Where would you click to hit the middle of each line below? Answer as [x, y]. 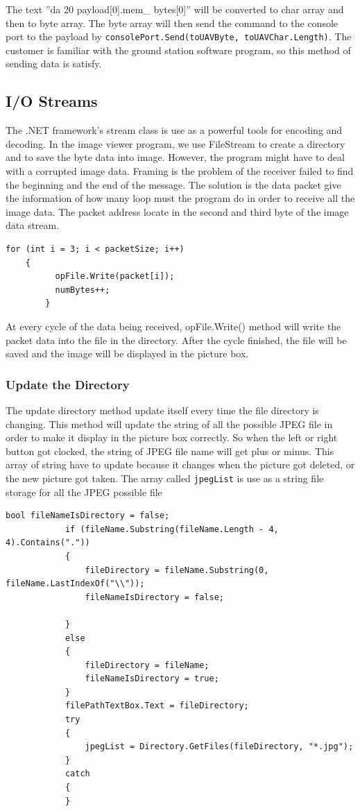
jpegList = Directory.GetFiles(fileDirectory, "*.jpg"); [219, 747]
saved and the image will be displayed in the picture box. [127, 353]
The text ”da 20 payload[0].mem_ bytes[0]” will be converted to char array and [175, 9]
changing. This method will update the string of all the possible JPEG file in [169, 424]
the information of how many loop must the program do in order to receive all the [180, 198]
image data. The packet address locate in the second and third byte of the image [177, 211]
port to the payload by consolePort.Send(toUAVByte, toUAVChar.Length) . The [179, 36]
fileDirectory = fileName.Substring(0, [177, 570]
